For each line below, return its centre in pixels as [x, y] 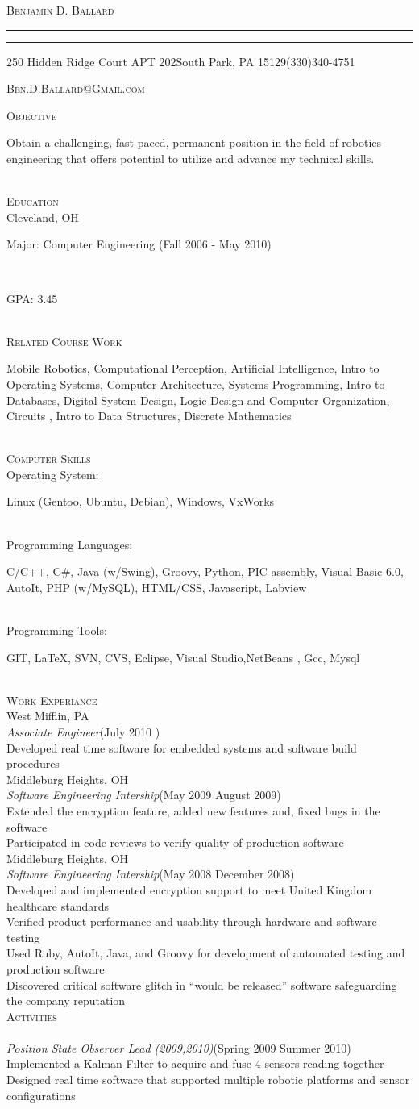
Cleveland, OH [43, 217]
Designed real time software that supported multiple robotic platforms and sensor [208, 1080]
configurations [41, 1095]
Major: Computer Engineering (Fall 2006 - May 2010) [139, 244]
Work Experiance [52, 700]
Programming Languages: [70, 544]
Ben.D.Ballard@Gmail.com [76, 88]
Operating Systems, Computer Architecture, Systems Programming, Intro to [196, 384]
